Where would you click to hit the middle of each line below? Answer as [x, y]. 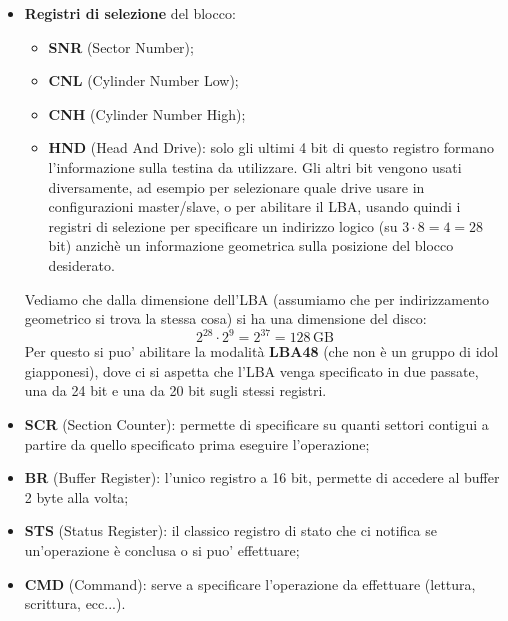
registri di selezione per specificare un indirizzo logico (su [223, 225]
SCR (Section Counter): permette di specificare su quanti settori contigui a [256, 424]
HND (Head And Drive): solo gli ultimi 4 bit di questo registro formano [271, 147]
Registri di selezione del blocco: [130, 13]
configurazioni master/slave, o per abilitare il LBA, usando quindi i [254, 206]
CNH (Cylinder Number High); [147, 113]
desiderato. [81, 264]
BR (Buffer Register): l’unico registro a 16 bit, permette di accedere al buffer [262, 477]
